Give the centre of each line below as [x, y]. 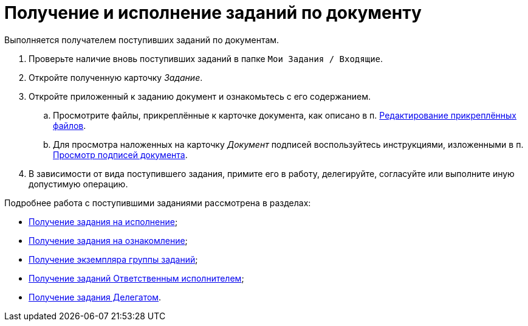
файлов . [70, 125]
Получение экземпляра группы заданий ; [113, 259]
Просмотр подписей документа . [120, 154]
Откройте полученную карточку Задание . [116, 77]
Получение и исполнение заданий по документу [213, 13]
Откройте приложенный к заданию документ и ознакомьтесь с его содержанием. [200, 96]
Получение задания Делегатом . [95, 297]
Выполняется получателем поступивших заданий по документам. [142, 40]
